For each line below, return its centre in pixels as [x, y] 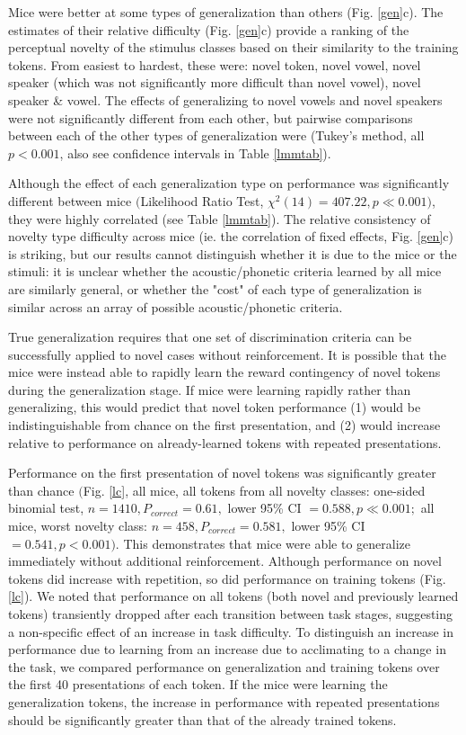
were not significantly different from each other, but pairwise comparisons [211, 117]
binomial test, [46, 508]
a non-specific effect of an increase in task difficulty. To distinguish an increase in [231, 631]
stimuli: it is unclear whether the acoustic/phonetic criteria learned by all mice [225, 271]
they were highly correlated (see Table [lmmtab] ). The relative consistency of [220, 218]
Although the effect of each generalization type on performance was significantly [229, 183]
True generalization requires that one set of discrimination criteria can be [210, 337]
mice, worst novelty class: [78, 526]
